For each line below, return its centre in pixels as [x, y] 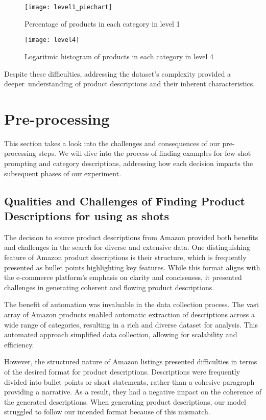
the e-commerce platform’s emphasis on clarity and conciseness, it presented [123, 277]
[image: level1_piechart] [68, 7]
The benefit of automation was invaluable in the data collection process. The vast [132, 304]
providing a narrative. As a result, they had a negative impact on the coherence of [133, 392]
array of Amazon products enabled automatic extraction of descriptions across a [130, 314]
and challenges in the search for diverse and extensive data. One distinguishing [127, 247]
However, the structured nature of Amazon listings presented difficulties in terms [131, 361]
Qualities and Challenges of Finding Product [125, 201]
